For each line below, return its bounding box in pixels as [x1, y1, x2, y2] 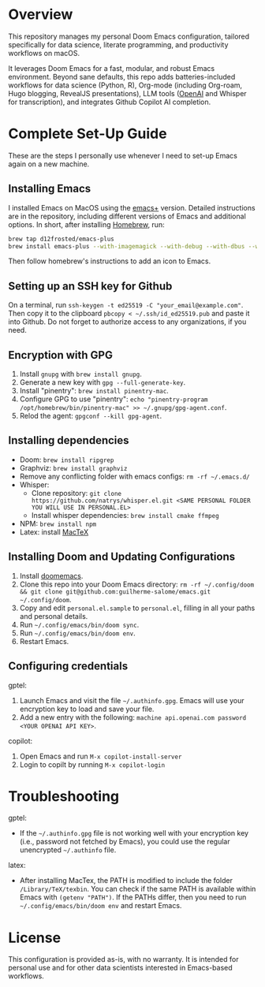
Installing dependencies [8, 434, 129, 447]
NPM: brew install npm [19, 519, 97, 528]
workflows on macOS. [8, 48, 80, 58]
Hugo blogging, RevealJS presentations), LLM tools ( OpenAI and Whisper [8, 88, 247, 98]
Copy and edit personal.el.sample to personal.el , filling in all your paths [19, 603, 256, 613]
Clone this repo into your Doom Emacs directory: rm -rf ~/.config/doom [19, 579, 255, 589]
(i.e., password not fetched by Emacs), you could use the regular [19, 837, 230, 847]
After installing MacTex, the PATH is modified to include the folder [19, 876, 233, 885]
